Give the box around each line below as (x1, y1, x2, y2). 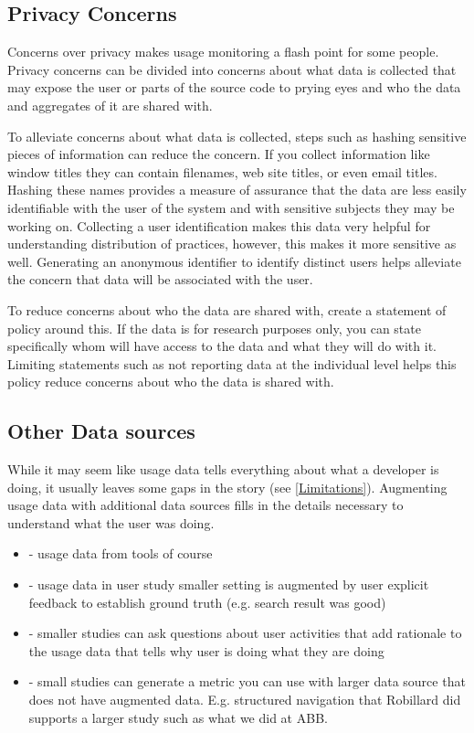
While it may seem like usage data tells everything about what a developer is (7, 460, 439, 479)
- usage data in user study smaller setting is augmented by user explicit (28, 575, 429, 594)
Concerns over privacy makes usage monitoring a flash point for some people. (7, 42, 439, 61)
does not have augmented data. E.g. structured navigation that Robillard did (28, 690, 461, 709)
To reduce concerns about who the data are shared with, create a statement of (7, 300, 447, 319)
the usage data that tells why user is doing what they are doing (28, 641, 384, 660)
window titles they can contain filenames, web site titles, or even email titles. (7, 162, 437, 181)
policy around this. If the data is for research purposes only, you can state (7, 318, 421, 337)
